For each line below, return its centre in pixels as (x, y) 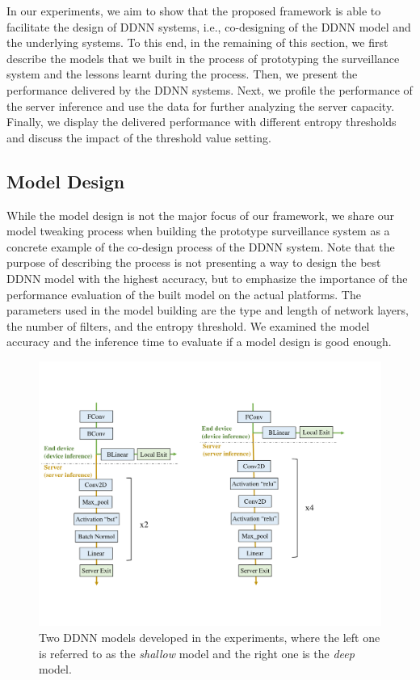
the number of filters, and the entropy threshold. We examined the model (188, 325)
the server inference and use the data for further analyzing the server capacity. (201, 106)
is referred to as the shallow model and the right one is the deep (197, 653)
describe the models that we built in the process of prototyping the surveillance (203, 58)
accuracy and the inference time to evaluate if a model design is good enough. (199, 342)
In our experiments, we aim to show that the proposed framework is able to (194, 11)
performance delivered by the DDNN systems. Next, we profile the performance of (210, 89)
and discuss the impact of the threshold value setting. (139, 137)
